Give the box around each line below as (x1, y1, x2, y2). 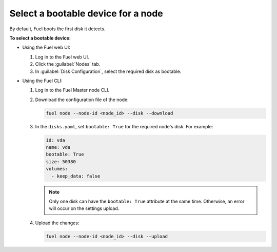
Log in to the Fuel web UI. (35, 54, 89, 60)
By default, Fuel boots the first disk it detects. (9, 26, 106, 32)
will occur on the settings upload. (49, 205, 120, 211)
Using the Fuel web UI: (22, 44, 70, 51)
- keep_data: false (51, 173, 101, 179)
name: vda (46, 144, 71, 150)
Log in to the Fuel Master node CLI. (35, 87, 110, 93)
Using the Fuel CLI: (22, 77, 63, 84)
